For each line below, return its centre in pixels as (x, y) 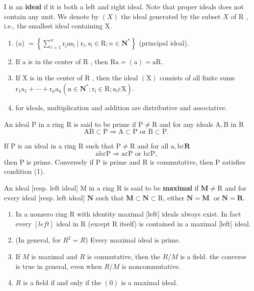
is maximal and (54, 256)
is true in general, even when (59, 266)
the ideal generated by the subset (171, 16)
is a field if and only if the (62, 282)
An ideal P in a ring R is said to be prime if (70, 124)
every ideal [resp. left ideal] (45, 197)
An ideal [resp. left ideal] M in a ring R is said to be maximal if (101, 187)
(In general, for (38, 240)
